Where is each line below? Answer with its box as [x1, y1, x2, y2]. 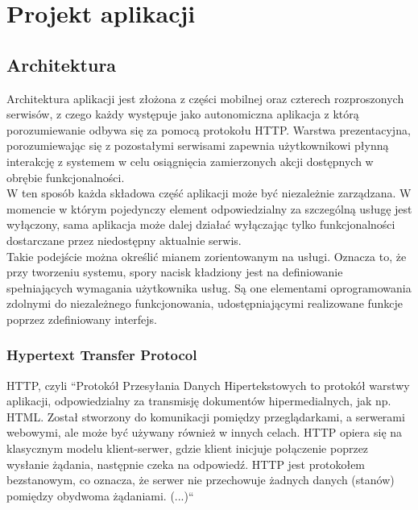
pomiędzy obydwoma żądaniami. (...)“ [6, 487, 194, 504]
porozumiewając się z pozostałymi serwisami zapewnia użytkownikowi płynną [6, 137, 389, 154]
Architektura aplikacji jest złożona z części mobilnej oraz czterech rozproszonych [6, 89, 404, 106]
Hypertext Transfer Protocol [6, 345, 197, 365]
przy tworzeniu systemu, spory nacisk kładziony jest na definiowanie [6, 263, 343, 280]
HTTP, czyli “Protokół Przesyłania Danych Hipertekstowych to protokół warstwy [6, 376, 410, 393]
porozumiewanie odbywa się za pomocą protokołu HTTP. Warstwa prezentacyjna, [6, 121, 411, 138]
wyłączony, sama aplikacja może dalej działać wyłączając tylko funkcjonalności [6, 216, 395, 233]
